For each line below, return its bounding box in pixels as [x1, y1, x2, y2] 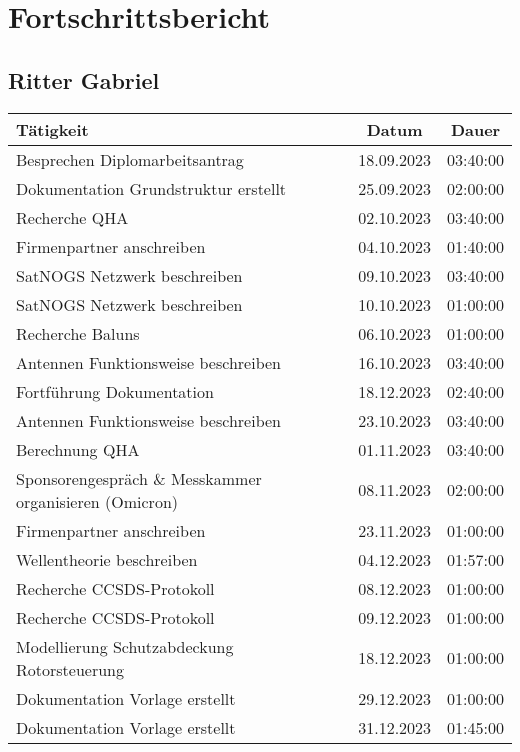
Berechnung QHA [16, 437, 140, 461]
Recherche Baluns [16, 321, 140, 345]
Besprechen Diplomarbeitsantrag [16, 147, 244, 171]
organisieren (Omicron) [16, 489, 179, 513]
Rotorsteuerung [16, 657, 124, 681]
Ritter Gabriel [8, 64, 160, 95]
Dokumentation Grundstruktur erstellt [16, 176, 287, 200]
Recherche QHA [16, 205, 129, 229]
